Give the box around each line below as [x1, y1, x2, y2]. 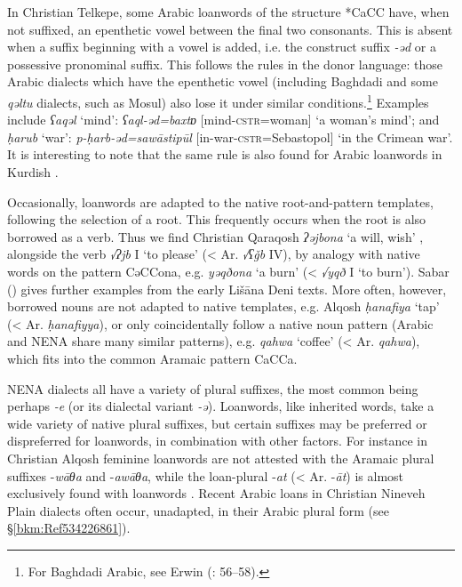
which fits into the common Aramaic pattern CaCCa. [7, 349, 298, 367]
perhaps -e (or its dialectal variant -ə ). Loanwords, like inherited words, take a [7, 397, 434, 415]
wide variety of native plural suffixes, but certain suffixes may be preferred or [7, 414, 427, 432]
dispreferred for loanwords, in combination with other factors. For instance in [7, 431, 427, 450]
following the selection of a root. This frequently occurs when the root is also [7, 210, 426, 229]
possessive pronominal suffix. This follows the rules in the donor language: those [7, 54, 443, 73]
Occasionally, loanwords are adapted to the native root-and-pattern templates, [7, 192, 434, 211]
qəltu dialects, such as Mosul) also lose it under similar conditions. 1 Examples [7, 90, 429, 111]
